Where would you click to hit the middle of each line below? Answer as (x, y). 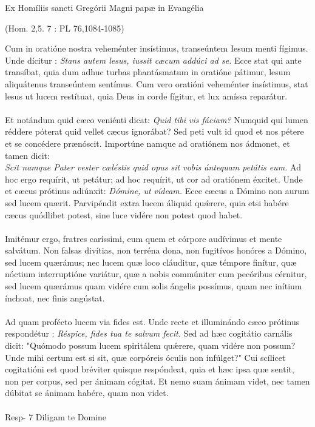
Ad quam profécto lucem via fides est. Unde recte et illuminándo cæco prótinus (152, 321)
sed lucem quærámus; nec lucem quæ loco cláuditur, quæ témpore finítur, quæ (151, 262)
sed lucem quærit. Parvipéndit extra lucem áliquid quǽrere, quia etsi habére (147, 202)
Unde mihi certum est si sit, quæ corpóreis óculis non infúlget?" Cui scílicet (145, 357)
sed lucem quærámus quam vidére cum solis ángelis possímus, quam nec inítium (154, 286)
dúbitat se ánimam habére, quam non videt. (87, 393)
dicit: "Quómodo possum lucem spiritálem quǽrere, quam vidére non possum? (150, 345)
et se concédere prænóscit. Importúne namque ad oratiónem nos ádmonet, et (147, 143)
